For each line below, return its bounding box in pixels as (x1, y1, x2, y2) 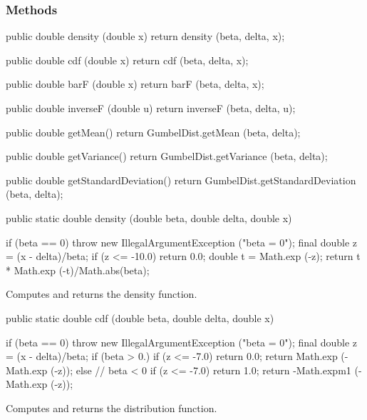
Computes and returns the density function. (6, 286, 197, 301)
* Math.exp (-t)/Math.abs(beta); (6, 262, 150, 277)
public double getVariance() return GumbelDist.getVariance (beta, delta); (6, 149, 328, 164)
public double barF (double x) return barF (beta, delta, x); (6, 76, 264, 91)
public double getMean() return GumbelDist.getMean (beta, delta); (6, 124, 301, 139)
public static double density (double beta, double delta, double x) (6, 210, 292, 225)
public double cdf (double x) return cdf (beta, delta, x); (6, 52, 249, 67)
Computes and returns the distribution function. (6, 400, 217, 415)
